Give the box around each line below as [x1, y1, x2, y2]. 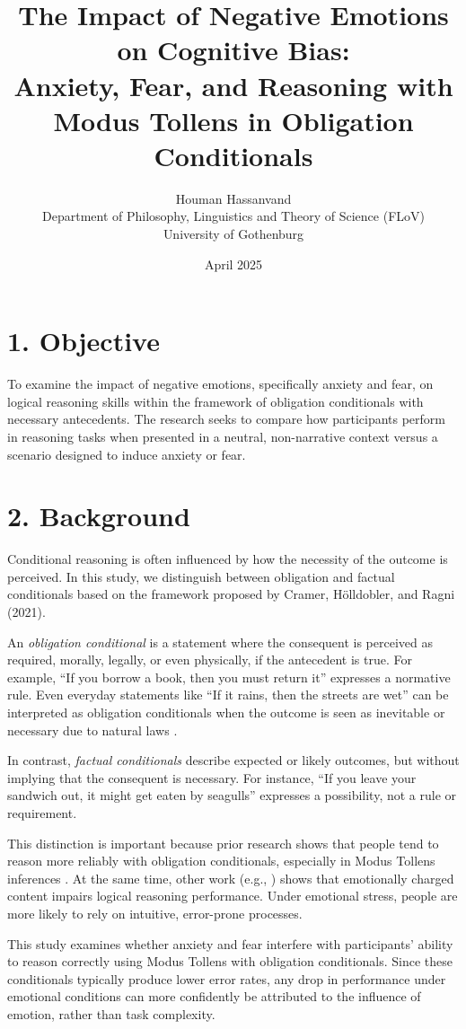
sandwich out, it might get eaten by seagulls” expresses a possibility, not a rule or [7, 786, 457, 805]
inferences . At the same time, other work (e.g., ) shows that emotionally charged [7, 868, 454, 887]
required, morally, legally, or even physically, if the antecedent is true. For [7, 650, 412, 669]
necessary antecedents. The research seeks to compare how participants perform [7, 409, 446, 428]
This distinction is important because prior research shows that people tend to [7, 833, 439, 852]
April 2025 [204, 254, 263, 273]
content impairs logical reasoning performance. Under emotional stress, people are [7, 886, 458, 905]
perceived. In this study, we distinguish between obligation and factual [7, 567, 395, 585]
